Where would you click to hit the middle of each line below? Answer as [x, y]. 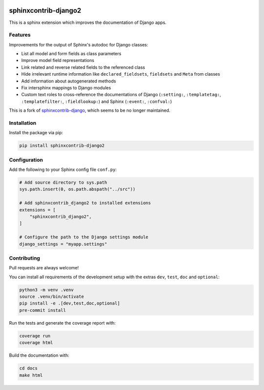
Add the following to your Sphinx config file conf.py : [63, 170]
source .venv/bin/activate [52, 297]
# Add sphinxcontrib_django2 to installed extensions [85, 203]
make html [31, 375]
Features [20, 35]
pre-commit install [43, 310]
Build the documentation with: [39, 355]
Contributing [24, 258]
